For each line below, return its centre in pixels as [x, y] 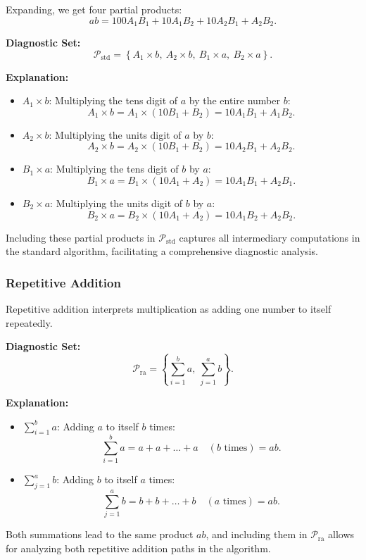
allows [341, 534]
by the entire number [234, 100]
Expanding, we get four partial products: [94, 9]
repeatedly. [29, 322]
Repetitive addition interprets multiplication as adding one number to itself [169, 309]
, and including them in [257, 534]
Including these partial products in [81, 237]
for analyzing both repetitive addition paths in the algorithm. [138, 548]
